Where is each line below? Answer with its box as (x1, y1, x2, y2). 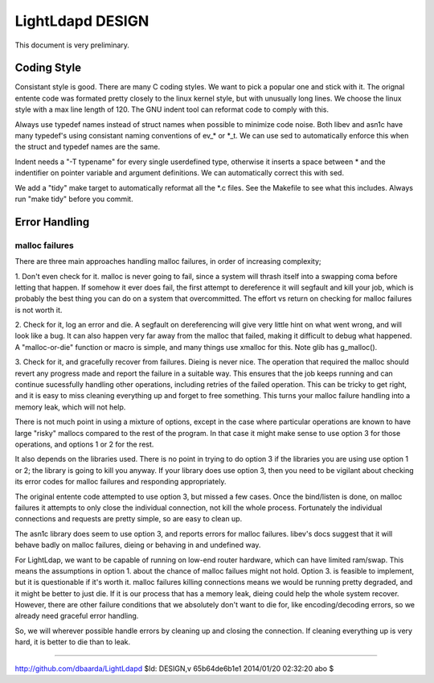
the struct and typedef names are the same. (14, 142, 161, 152)
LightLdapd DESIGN (14, 12, 149, 30)
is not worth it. (14, 305, 63, 315)
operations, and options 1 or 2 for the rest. (14, 439, 154, 449)
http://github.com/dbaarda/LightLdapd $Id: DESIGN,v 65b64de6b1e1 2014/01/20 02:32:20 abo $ (14, 664, 334, 673)
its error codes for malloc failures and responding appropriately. (14, 477, 227, 487)
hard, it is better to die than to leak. (14, 637, 131, 647)
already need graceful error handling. (14, 611, 139, 621)
